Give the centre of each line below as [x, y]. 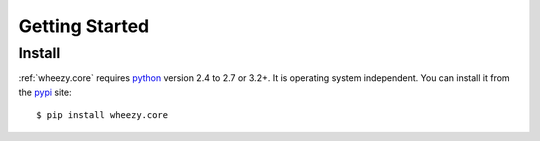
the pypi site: [45, 92]
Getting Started [84, 26]
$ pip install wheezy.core [102, 115]
